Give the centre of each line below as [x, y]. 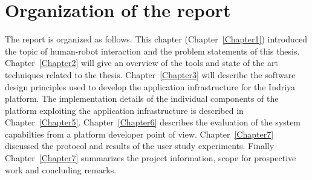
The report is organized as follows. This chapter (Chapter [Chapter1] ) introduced [156, 39]
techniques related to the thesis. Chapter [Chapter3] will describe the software [150, 74]
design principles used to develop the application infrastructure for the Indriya [150, 86]
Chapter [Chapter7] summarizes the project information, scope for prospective [151, 158]
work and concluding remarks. [61, 169]
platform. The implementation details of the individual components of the [142, 98]
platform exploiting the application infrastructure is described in [124, 110]
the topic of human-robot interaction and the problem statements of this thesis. [152, 51]
